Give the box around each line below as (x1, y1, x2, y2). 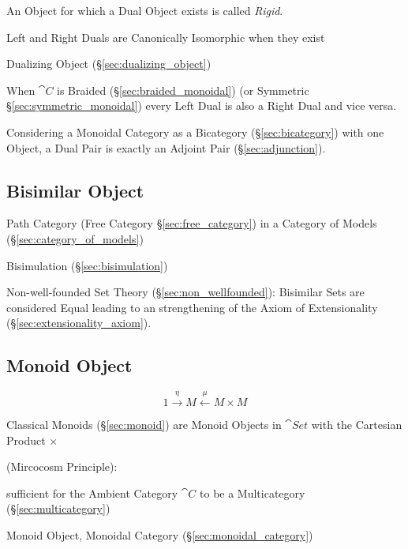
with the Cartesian (311, 416, 402, 432)
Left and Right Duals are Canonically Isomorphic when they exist (6, 28, 325, 45)
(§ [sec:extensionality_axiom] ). (6, 314, 152, 331)
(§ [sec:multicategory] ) (6, 500, 110, 517)
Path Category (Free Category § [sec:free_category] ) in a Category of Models (6, 215, 377, 231)
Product (6, 431, 46, 448)
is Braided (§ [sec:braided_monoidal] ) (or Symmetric (57, 81, 309, 98)
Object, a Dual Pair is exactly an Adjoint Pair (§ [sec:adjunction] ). (6, 139, 326, 156)
